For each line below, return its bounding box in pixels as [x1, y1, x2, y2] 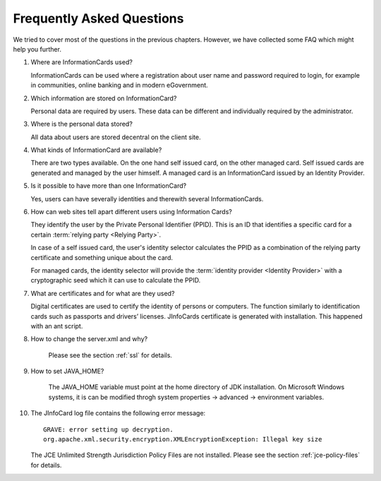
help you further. [13, 44, 61, 53]
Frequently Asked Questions [13, 11, 184, 26]
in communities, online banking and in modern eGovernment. [30, 81, 208, 90]
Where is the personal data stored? [30, 120, 133, 129]
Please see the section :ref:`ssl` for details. [48, 350, 173, 360]
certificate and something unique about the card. [30, 253, 173, 261]
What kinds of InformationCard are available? [30, 146, 162, 155]
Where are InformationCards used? [30, 58, 133, 66]
